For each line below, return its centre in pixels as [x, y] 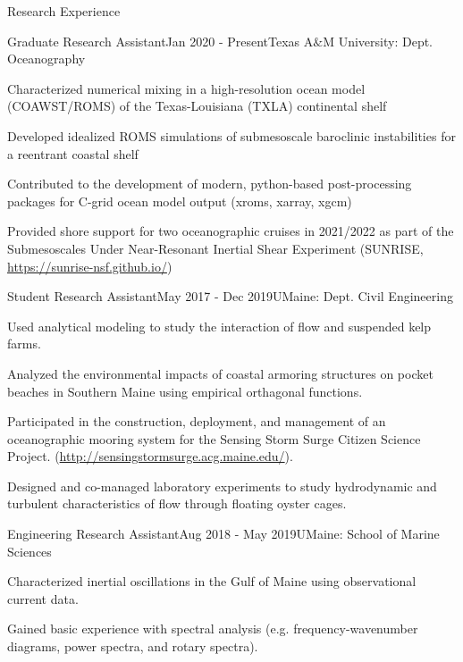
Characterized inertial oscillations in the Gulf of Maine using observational [212, 581]
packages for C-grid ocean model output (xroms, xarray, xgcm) [180, 201]
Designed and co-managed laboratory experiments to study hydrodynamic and [222, 486]
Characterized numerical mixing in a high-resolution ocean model [186, 88]
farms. [24, 344]
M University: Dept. [378, 41]
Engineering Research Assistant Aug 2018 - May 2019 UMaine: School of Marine [223, 534]
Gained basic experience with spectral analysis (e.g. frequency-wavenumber [213, 628]
